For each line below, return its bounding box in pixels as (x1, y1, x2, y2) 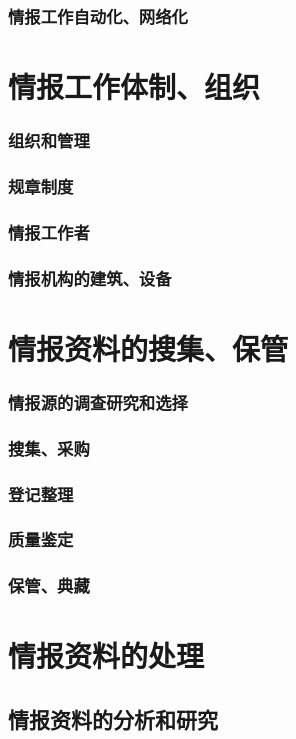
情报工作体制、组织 (8, 66, 261, 107)
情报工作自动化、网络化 (8, 3, 188, 28)
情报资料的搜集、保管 (8, 327, 289, 368)
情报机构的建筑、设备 (8, 265, 172, 290)
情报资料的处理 (8, 635, 205, 676)
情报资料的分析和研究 (8, 703, 218, 734)
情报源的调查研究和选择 (8, 389, 188, 414)
